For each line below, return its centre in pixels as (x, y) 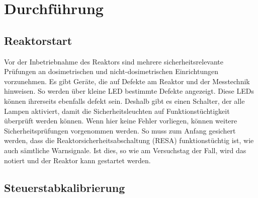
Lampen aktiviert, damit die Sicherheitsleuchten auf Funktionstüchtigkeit (117, 111)
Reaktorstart (38, 40)
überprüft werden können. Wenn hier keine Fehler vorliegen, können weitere (121, 121)
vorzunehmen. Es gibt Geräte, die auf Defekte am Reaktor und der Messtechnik (127, 81)
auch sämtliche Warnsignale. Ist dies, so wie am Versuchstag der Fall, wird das (125, 150)
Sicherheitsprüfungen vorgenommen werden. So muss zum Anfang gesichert (120, 130)
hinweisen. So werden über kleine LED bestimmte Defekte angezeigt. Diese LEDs (129, 91)
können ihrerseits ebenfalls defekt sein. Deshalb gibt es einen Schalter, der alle (124, 101)
